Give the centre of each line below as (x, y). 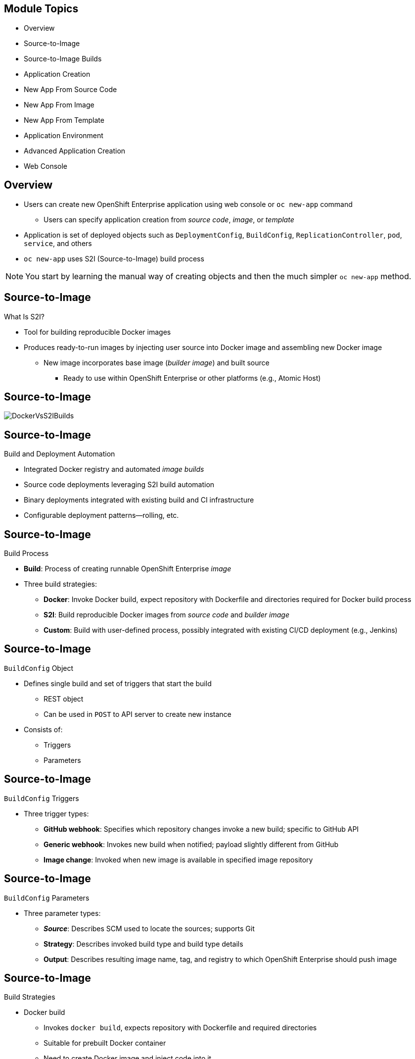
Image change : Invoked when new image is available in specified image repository (178, 859)
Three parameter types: (62, 913)
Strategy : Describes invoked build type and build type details (143, 944)
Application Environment (64, 135)
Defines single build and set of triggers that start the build (118, 683)
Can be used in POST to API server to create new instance (138, 714)
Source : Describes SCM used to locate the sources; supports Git (149, 928)
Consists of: (43, 729)
